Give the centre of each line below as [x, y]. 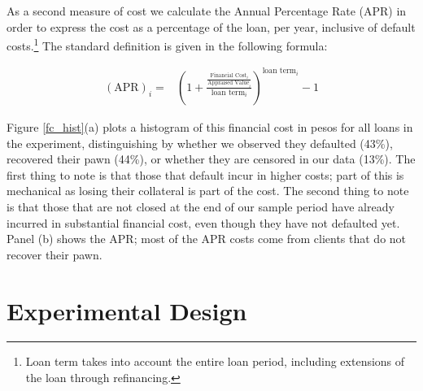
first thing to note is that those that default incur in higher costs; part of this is [205, 174]
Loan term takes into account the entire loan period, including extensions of [215, 361]
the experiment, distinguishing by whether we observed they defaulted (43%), [200, 143]
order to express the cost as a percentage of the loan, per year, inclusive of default [211, 26]
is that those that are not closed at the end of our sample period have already [201, 206]
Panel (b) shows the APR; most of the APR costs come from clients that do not [207, 239]
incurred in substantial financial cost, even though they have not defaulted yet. [203, 222]
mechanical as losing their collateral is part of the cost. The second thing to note [208, 191]
